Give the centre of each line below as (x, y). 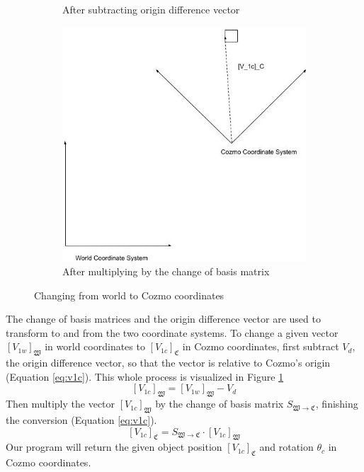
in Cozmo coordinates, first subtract (261, 346)
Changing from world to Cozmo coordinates (129, 295)
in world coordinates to (95, 346)
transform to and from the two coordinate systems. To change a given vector (172, 332)
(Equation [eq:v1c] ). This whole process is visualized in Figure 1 (145, 376)
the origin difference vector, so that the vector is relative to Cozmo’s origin (168, 363)
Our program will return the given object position (114, 447)
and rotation (286, 447)
